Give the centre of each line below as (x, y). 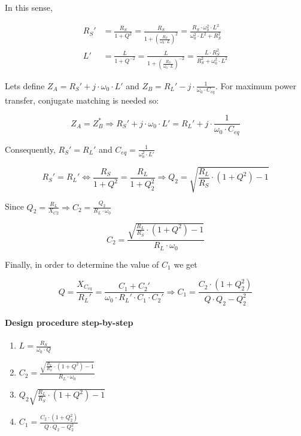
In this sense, (29, 7)
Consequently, (30, 149)
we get (186, 264)
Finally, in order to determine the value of (82, 264)
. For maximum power (256, 85)
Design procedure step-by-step (69, 323)
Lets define (25, 85)
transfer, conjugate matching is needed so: (82, 100)
